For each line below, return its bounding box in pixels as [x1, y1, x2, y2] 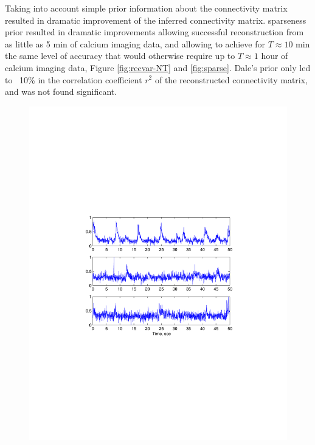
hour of [261, 49, 288, 62]
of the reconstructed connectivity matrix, [154, 73, 308, 86]
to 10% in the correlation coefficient [5, 73, 142, 86]
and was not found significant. [5, 85, 117, 98]
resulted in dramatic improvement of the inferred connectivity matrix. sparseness [5, 13, 306, 26]
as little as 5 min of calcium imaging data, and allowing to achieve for [5, 37, 265, 50]
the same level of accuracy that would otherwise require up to [5, 49, 235, 62]
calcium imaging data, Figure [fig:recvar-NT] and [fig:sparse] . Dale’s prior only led [5, 61, 311, 74]
